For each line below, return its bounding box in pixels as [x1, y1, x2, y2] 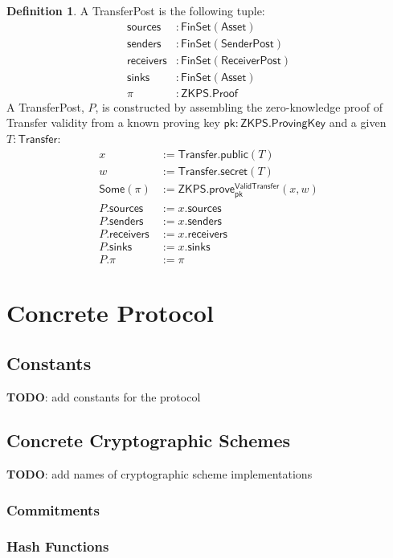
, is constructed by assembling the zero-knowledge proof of [95, 98, 383, 115]
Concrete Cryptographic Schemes [6, 428, 290, 453]
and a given [329, 114, 387, 131]
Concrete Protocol [6, 295, 214, 328]
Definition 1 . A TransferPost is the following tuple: [6, 2, 265, 18]
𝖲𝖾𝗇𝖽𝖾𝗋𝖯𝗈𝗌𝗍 [220, 38, 274, 50]
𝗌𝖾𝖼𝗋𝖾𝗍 [220, 165, 248, 177]
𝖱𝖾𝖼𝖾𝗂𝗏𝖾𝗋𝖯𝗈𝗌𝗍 [220, 55, 281, 67]
